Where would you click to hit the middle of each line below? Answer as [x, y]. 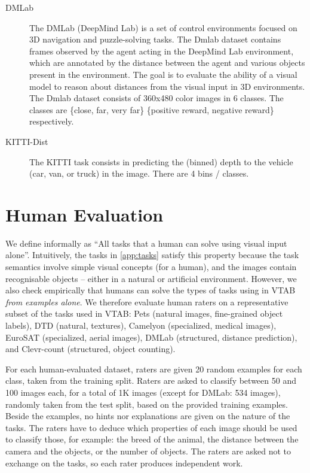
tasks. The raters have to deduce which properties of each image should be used [151, 427]
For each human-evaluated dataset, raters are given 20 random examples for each [154, 369]
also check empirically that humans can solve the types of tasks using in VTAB [151, 290]
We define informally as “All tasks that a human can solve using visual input [146, 243]
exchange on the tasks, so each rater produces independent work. [124, 463]
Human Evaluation [85, 214]
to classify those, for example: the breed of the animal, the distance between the [152, 439]
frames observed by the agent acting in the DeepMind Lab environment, [162, 51]
